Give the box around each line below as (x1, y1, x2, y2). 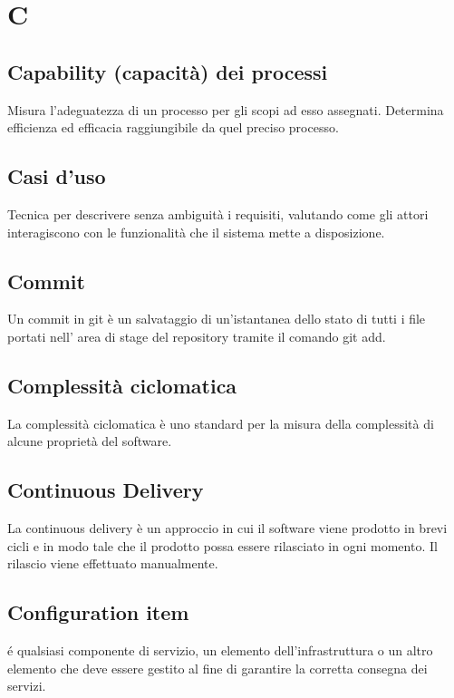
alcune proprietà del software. (7, 431, 172, 451)
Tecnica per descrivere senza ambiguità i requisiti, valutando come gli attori (7, 204, 429, 223)
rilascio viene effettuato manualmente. (7, 554, 218, 573)
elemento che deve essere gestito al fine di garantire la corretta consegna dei (7, 658, 428, 677)
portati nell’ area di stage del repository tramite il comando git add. (7, 326, 386, 345)
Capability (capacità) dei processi (7, 57, 328, 85)
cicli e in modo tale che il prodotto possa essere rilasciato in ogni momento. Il (7, 536, 438, 555)
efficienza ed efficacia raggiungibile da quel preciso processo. (7, 118, 339, 137)
